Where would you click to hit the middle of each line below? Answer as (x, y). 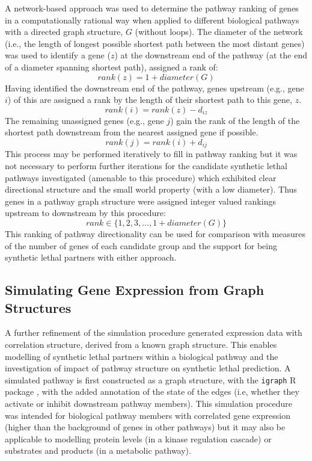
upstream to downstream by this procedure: (85, 213)
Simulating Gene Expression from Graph (135, 290)
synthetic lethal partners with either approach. (91, 257)
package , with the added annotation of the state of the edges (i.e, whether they (152, 391)
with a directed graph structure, (64, 32)
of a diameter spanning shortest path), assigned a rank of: (112, 67)
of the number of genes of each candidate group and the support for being (141, 245)
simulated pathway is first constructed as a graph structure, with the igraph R (151, 379)
